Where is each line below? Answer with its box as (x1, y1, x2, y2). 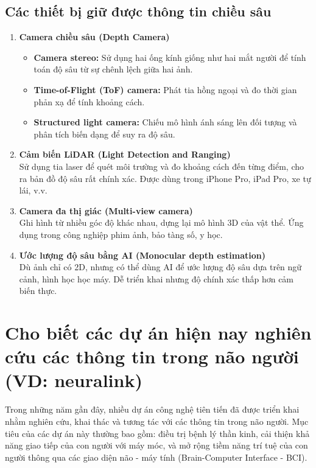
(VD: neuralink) (5, 368, 142, 393)
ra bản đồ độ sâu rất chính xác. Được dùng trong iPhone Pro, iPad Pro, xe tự (19, 172, 311, 184)
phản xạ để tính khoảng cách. (33, 95, 145, 108)
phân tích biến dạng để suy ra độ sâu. (33, 127, 175, 140)
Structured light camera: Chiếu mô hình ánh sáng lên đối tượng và (33, 116, 297, 128)
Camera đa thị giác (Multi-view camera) (19, 204, 193, 217)
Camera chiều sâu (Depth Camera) (19, 30, 170, 43)
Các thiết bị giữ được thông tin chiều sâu (5, 2, 272, 21)
